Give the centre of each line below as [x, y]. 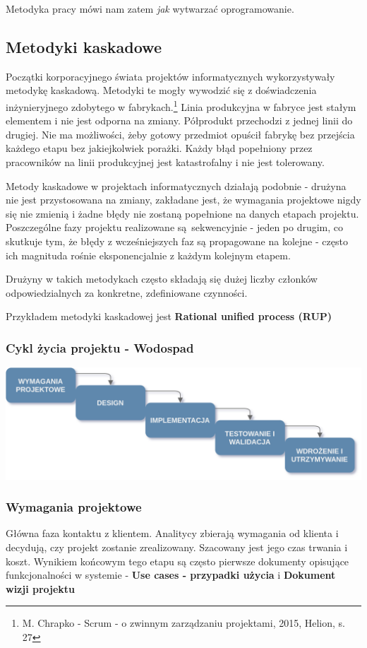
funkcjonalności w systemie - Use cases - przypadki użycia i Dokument [171, 575]
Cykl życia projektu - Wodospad [100, 347]
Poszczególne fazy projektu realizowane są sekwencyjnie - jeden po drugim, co [175, 227]
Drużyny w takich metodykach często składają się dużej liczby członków [162, 279]
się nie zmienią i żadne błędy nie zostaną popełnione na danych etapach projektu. [182, 213]
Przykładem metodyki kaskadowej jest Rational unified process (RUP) [169, 316]
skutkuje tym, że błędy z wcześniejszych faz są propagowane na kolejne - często [177, 241]
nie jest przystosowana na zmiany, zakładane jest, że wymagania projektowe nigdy [183, 200]
